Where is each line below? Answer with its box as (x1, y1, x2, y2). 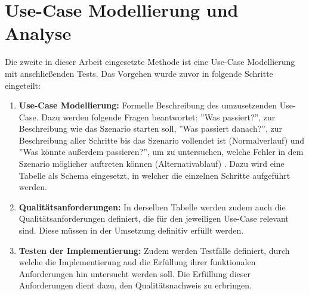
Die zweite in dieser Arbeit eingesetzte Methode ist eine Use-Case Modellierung (5, 55, 295, 68)
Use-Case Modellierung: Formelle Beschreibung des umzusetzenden (18, 99, 277, 111)
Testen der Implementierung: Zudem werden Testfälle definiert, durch (18, 244, 290, 256)
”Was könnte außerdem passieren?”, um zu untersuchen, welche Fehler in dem (18, 145, 304, 158)
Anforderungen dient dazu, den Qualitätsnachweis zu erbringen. (18, 279, 252, 291)
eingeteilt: (5, 79, 41, 91)
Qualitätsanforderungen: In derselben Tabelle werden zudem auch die (18, 200, 286, 213)
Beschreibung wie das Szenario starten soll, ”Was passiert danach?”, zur (18, 122, 282, 135)
